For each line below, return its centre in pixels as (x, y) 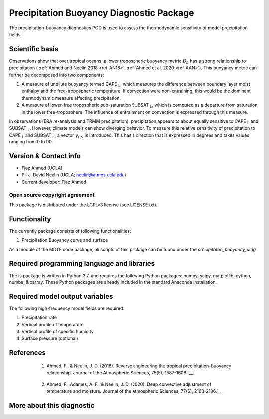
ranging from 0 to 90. (31, 142)
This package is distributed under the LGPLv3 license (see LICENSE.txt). (83, 205)
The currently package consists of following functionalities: (70, 231)
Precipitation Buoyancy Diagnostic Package (102, 13)
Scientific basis (34, 49)
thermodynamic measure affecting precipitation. (71, 98)
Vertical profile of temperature (53, 324)
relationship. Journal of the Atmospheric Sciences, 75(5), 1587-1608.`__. (120, 373)
